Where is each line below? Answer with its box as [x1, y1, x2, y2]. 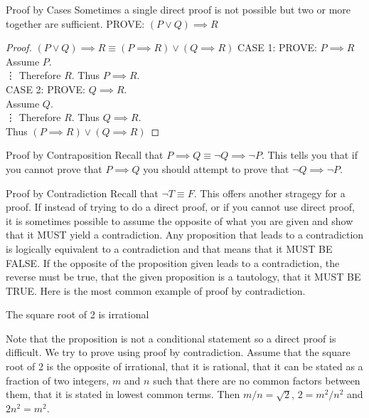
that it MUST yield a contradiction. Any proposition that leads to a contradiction [6, 227, 364, 242]
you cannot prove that [6, 161, 102, 176]
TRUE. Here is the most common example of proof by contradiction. [6, 283, 306, 298]
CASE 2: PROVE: [6, 81, 86, 96]
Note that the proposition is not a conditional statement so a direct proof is [6, 330, 336, 345]
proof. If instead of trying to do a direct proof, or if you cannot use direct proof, [6, 199, 355, 214]
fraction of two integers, [6, 372, 109, 387]
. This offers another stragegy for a [193, 185, 346, 200]
